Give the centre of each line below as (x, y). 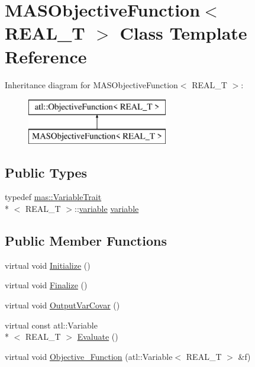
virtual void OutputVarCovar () (62, 305)
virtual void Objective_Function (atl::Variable (89, 356)
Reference (46, 56)
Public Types (46, 172)
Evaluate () (98, 337)
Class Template (183, 33)
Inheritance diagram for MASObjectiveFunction (91, 84)
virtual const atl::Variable (51, 325)
